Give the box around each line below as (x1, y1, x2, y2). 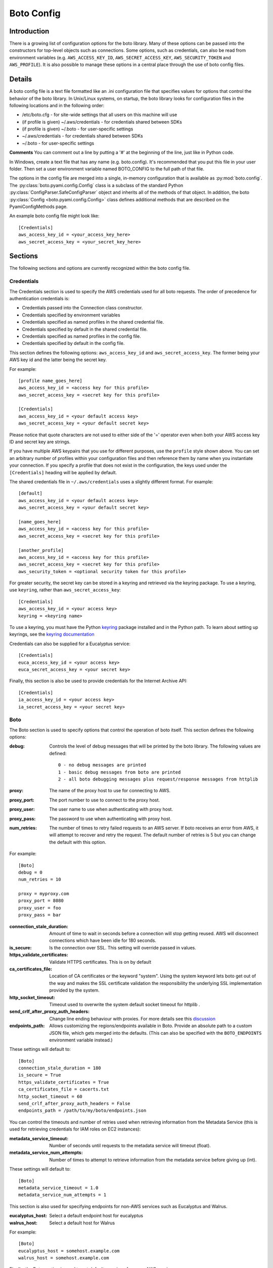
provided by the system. (49, 987, 100, 994)
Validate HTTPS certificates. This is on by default (49, 959, 152, 965)
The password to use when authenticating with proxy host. (49, 816, 172, 822)
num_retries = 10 (18, 876, 61, 883)
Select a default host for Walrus (49, 1220, 115, 1226)
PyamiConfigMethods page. (9, 203, 68, 209)
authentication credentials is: (9, 296, 70, 301)
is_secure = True (18, 1072, 61, 1078)
